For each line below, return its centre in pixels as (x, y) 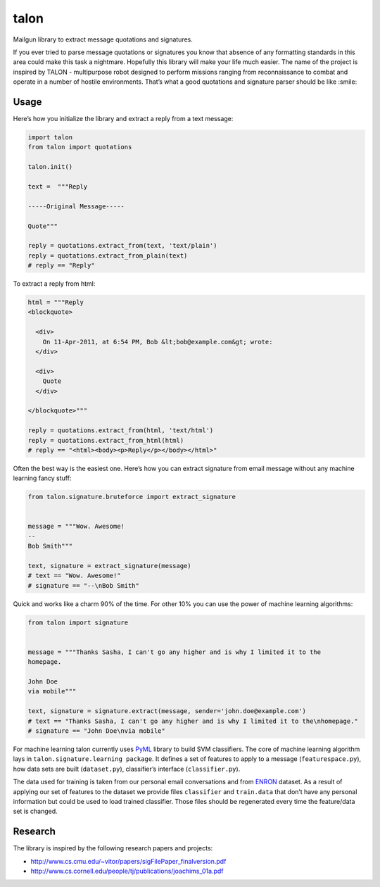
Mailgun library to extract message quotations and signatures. (103, 39)
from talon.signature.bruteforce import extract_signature (132, 497)
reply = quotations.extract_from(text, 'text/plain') (122, 246)
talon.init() (50, 167)
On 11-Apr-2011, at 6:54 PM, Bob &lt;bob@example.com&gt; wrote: (158, 342)
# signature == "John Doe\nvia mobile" (96, 731)
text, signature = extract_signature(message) (109, 566)
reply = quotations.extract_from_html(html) (106, 440)
